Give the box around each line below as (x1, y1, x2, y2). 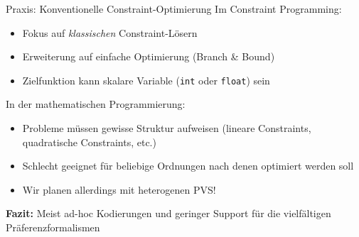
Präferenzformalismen (6, 220, 100, 234)
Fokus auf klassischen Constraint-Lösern (22, 25, 198, 40)
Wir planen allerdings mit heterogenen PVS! (22, 182, 216, 197)
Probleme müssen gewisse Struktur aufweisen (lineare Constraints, (22, 121, 311, 136)
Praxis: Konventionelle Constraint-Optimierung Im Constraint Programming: (6, 1, 342, 16)
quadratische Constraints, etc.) (22, 134, 156, 149)
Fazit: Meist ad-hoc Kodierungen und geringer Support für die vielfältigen (6, 206, 331, 221)
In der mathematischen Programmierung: (6, 97, 186, 111)
